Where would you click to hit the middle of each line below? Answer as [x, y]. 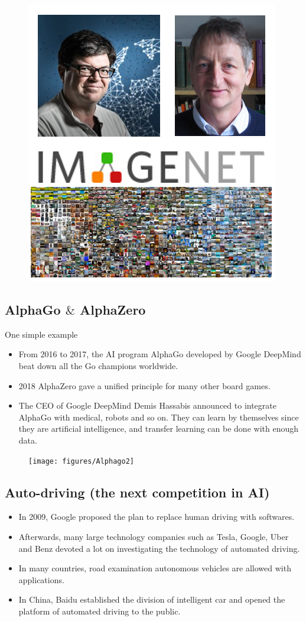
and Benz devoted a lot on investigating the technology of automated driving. [159, 548]
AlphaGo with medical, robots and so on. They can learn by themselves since [159, 417]
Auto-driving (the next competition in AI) [137, 492]
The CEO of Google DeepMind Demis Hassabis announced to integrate [147, 405]
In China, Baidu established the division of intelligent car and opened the [152, 599]
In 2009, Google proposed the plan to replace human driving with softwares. [157, 517]
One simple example [41, 334]
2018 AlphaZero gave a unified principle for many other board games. [144, 385]
